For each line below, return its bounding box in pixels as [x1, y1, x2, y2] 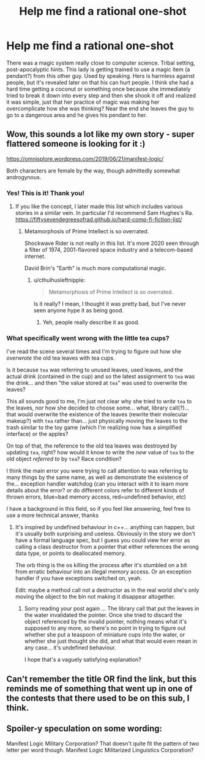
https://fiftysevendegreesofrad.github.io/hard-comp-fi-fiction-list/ [15, 216, 182, 223]
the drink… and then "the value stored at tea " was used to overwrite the [6, 379, 188, 387]
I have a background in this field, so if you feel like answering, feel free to [6, 505, 191, 513]
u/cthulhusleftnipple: [33, 276, 86, 284]
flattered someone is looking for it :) [6, 139, 146, 149]
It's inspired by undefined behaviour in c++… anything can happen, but [15, 524, 195, 531]
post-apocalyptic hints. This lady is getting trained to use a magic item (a [6, 66, 190, 73]
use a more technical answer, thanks [6, 511, 99, 519]
